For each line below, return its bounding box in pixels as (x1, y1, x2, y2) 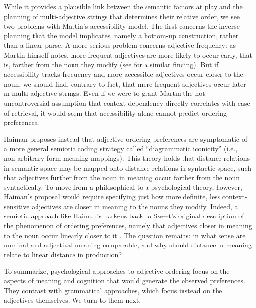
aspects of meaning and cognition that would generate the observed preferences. (4, 276, 245, 286)
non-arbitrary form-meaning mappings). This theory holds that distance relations (4, 153, 250, 163)
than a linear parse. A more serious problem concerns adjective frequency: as (4, 40, 236, 50)
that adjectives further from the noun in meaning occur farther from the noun (4, 172, 240, 183)
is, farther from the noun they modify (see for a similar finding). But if (4, 59, 219, 69)
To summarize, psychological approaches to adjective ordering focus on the (4, 266, 230, 276)
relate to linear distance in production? (4, 249, 122, 259)
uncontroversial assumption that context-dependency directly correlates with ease (4, 97, 250, 108)
